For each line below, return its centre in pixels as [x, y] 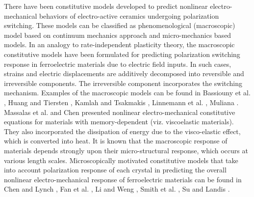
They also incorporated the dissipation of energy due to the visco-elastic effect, [122, 131]
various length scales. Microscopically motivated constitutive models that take [121, 160]
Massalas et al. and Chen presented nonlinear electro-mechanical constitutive [120, 112]
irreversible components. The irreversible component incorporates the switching [123, 83]
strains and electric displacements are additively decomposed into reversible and [124, 73]
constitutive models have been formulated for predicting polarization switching [122, 54]
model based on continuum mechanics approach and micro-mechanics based [118, 35]
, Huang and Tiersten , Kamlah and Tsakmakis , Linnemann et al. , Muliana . [121, 102]
